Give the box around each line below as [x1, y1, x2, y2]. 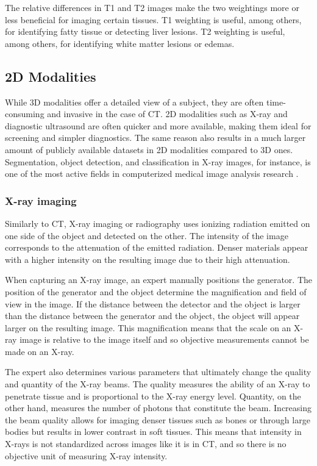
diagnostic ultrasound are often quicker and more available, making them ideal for [5, 119, 312, 132]
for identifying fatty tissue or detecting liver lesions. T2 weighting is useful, [5, 25, 285, 38]
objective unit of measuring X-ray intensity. [5, 449, 168, 462]
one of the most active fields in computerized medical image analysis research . [5, 167, 299, 180]
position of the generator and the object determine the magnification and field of [5, 285, 307, 298]
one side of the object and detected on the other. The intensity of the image [5, 229, 288, 242]
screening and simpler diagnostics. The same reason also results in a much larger [5, 131, 306, 144]
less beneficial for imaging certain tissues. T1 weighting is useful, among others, [5, 13, 302, 26]
